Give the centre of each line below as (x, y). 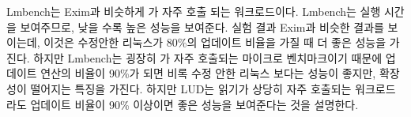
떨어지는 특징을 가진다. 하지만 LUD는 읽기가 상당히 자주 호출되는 (191, 88)
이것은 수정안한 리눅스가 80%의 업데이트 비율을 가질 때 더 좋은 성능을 (215, 42)
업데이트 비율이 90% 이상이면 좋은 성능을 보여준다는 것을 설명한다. (194, 104)
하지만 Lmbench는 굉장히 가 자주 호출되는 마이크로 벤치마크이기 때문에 (208, 57)
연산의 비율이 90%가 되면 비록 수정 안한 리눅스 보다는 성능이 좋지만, (208, 73)
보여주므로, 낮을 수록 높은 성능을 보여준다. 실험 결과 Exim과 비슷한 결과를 (202, 26)
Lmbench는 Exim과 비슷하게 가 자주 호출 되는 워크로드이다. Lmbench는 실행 (194, 11)
